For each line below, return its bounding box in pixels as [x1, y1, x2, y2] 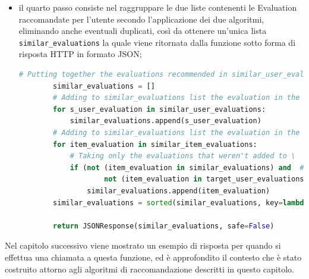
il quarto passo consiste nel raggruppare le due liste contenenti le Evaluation [18, 1, 297, 13]
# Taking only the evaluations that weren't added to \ [70, 152, 296, 161]
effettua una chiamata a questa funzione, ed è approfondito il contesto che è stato [5, 250, 302, 263]
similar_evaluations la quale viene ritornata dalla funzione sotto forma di [18, 36, 296, 48]
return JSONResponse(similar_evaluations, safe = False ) [53, 221, 275, 230]
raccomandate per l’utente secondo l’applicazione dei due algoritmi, [18, 12, 264, 25]
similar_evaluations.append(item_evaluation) [87, 186, 270, 195]
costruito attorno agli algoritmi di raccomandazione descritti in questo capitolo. [5, 262, 294, 275]
